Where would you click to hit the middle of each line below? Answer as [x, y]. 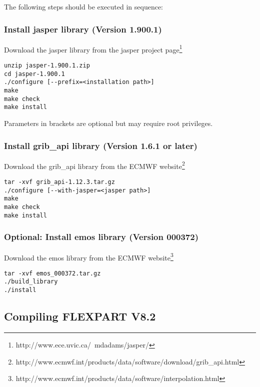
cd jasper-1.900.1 [34, 74]
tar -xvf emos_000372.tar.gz [52, 273]
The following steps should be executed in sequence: [84, 6]
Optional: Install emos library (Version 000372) [101, 237]
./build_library [31, 282]
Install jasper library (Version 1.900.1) [83, 29]
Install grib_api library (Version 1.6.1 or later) [101, 145]
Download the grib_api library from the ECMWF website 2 [94, 165]
